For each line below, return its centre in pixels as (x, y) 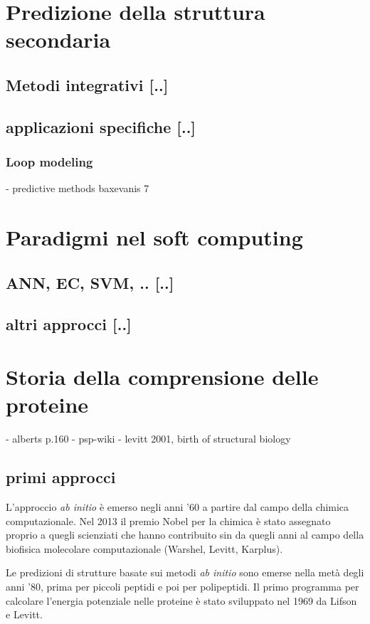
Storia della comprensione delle (162, 377)
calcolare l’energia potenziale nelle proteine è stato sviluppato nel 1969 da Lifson (181, 600)
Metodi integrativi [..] (87, 84)
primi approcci (61, 477)
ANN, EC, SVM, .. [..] (90, 282)
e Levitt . (24, 614)
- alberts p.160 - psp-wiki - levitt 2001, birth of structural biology (148, 439)
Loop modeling (49, 162)
